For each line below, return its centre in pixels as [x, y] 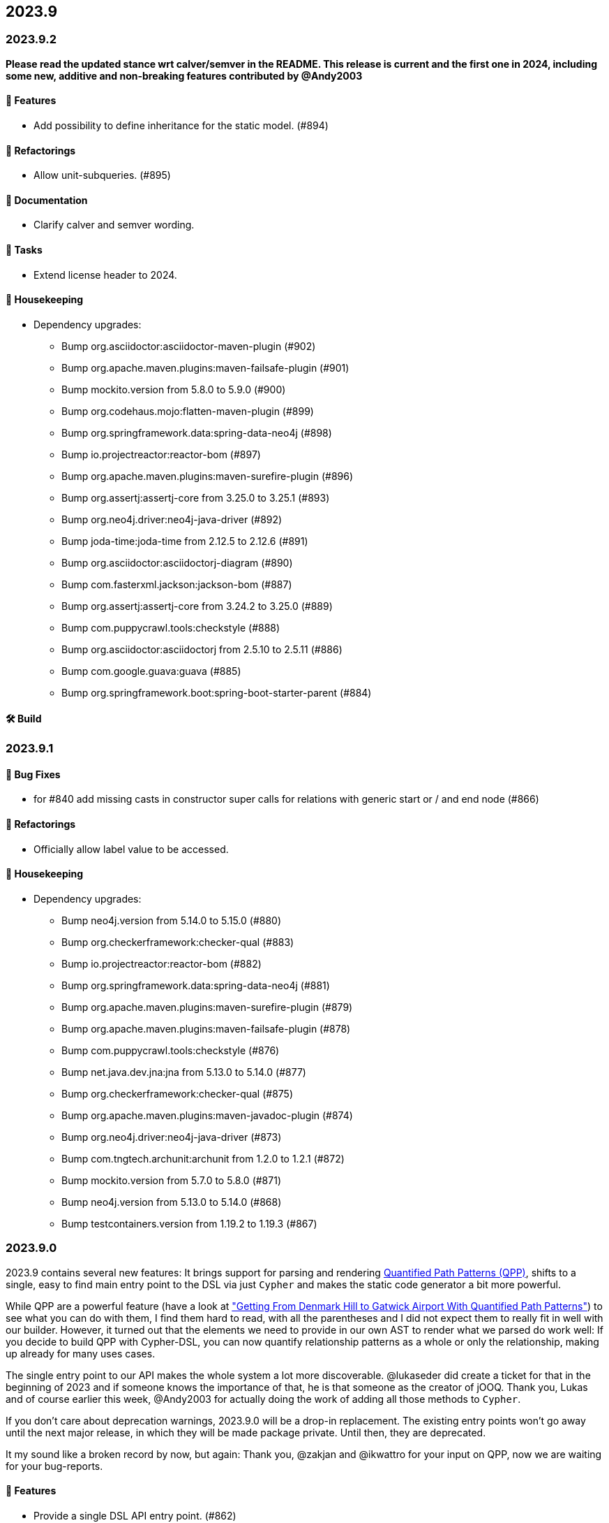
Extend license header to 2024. [105, 275]
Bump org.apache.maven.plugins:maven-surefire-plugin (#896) [208, 476]
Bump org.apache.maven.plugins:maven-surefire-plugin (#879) [207, 1007]
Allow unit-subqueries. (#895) [102, 175]
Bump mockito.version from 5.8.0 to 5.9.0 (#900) [174, 389]
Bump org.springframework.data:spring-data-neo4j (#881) [196, 985]
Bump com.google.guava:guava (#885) [151, 671]
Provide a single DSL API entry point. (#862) [135, 1515]
